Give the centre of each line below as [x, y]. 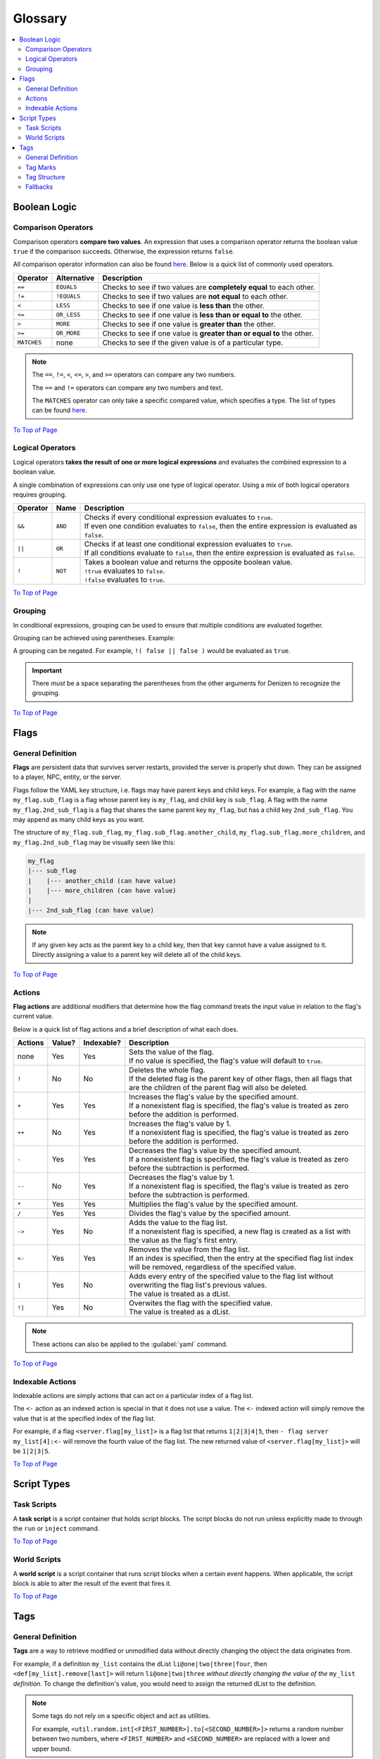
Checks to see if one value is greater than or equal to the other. [208, 333]
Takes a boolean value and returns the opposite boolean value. [188, 562]
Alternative [75, 278]
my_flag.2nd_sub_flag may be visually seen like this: [94, 842]
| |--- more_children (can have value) [102, 890]
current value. [33, 1016]
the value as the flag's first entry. [184, 1240]
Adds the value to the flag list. [178, 1223]
